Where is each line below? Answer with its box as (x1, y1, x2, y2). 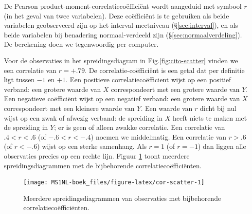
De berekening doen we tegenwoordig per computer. (4, 39, 159, 49)
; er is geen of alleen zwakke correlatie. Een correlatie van (54, 122, 225, 132)
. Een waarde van (141, 103, 193, 113)
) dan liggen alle (198, 141, 246, 151)
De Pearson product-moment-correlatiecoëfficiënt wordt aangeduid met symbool (4, 1, 242, 11)
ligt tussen (4, 74, 35, 85)
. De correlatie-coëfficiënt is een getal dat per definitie (85, 65, 245, 75)
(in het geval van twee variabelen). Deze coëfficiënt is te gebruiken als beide (4, 10, 229, 20)
